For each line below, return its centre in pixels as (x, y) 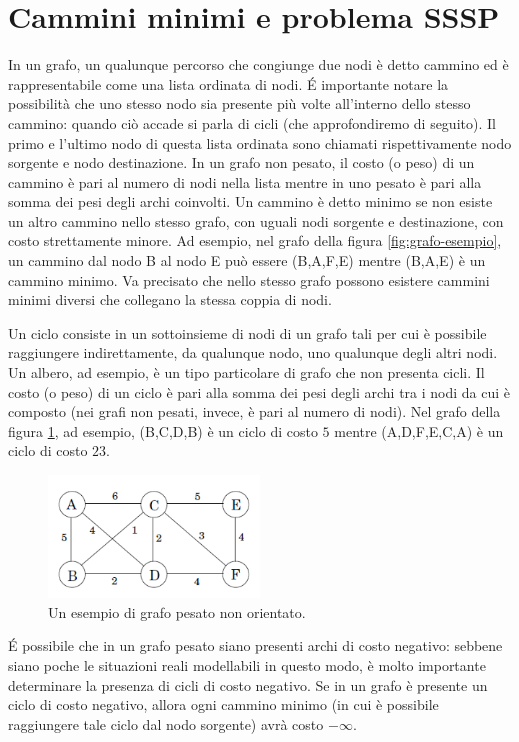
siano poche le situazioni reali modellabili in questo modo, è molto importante (247, 665)
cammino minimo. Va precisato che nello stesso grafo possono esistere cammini (249, 279)
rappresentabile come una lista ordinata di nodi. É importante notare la (228, 83)
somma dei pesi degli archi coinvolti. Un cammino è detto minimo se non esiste (250, 201)
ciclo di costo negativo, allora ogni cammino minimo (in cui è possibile (223, 704)
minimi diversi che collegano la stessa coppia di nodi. (170, 299)
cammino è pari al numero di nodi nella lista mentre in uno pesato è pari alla (245, 181)
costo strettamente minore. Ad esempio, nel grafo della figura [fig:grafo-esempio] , (255, 240)
